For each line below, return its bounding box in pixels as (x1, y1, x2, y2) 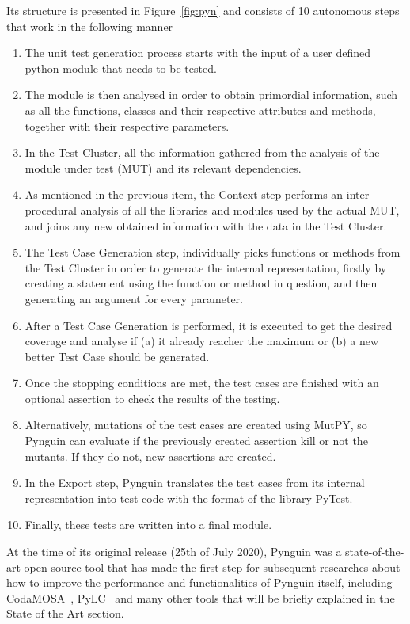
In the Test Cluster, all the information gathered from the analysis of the (25, 144, 380, 161)
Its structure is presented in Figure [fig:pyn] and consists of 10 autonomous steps (6, 2, 400, 18)
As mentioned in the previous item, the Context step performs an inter (25, 186, 370, 203)
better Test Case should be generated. (25, 348, 210, 364)
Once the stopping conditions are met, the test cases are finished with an (25, 375, 379, 391)
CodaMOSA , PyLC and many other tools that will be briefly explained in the (6, 589, 395, 606)
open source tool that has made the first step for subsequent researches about (24, 558, 401, 575)
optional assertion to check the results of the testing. (25, 390, 280, 406)
